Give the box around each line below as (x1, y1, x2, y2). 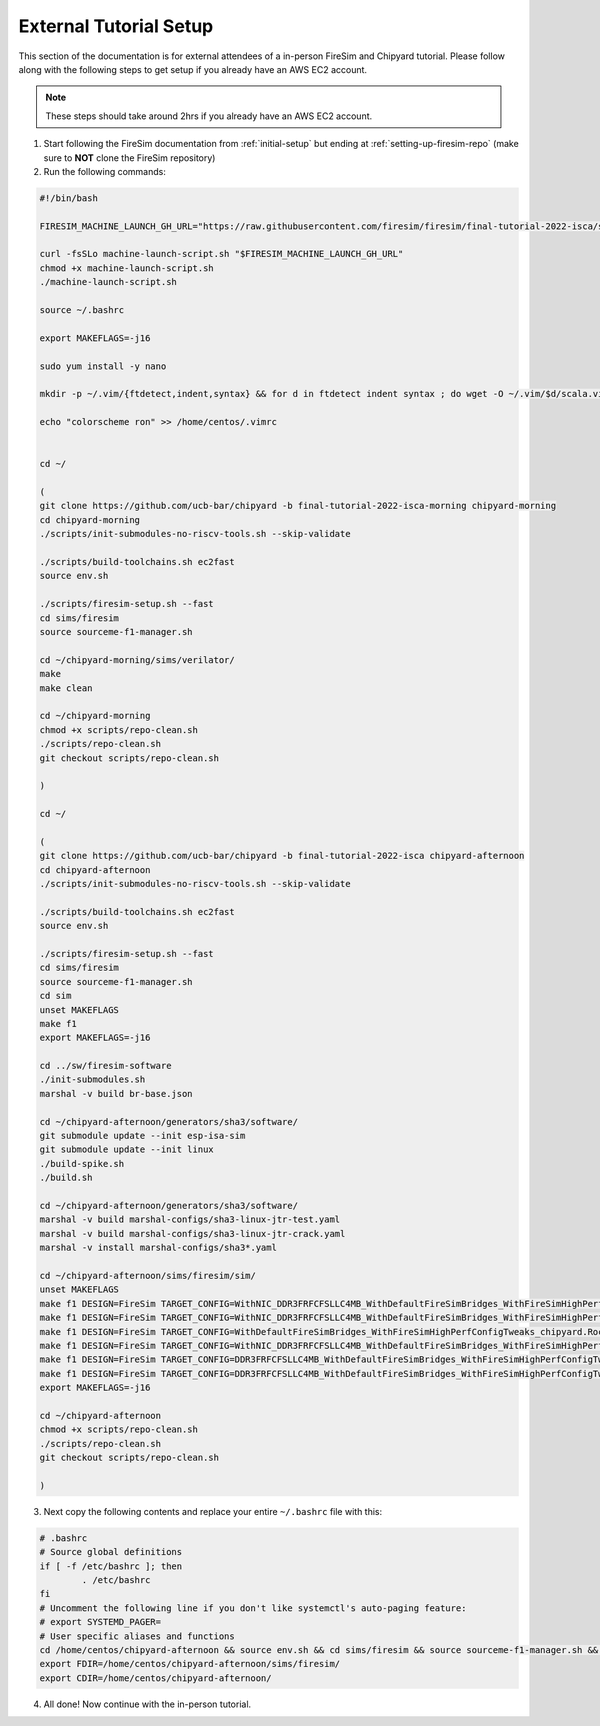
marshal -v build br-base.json (39, 1088, 194, 1099)
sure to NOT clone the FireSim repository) (43, 151, 216, 164)
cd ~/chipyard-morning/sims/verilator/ (39, 654, 235, 665)
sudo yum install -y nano (39, 360, 167, 372)
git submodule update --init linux (39, 1144, 214, 1155)
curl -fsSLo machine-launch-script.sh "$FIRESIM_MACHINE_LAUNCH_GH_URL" (39, 248, 404, 260)
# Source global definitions (39, 1546, 183, 1558)
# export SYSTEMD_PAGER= (39, 1616, 162, 1628)
